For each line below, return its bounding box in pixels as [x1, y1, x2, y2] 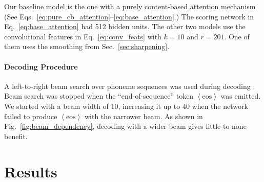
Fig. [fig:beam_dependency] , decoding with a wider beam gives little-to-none [4, 121, 247, 131]
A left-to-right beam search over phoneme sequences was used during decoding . [4, 80, 255, 91]
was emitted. [220, 90, 261, 101]
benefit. [4, 130, 28, 141]
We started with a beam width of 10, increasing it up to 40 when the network [4, 100, 248, 111]
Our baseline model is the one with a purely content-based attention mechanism [4, 1, 256, 11]
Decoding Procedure [4, 61, 78, 72]
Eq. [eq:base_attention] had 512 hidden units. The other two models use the [4, 21, 246, 32]
